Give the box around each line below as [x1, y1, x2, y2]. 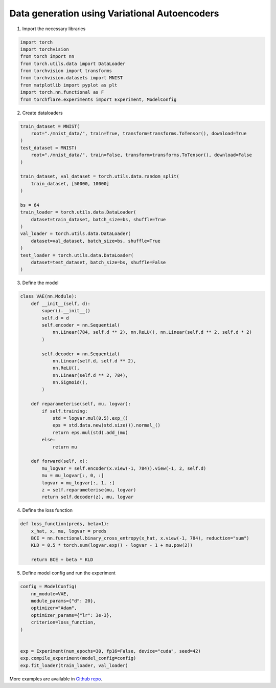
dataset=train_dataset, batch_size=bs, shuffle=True [31, 217, 166, 222]
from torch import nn [20, 54, 75, 59]
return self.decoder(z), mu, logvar [41, 494, 134, 500]
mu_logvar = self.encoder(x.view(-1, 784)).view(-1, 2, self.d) [41, 465, 206, 471]
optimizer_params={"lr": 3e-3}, [31, 612, 112, 618]
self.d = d [41, 315, 69, 321]
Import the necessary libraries [22, 26, 86, 32]
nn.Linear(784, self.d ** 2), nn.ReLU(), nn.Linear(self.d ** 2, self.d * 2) [52, 329, 252, 335]
